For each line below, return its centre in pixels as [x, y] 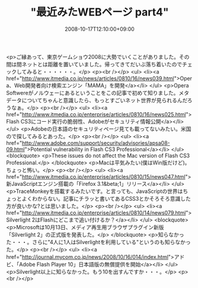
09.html [15, 149]
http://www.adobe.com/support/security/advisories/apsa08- [96, 143]
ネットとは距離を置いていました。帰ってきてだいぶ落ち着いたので [102, 64]
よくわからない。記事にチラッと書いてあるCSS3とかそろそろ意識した [106, 198]
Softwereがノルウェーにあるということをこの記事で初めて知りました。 [92, 93]
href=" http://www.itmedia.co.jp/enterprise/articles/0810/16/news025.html [96, 114]
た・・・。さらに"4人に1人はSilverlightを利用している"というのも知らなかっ [98, 242]
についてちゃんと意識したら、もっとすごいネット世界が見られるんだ [105, 100]
